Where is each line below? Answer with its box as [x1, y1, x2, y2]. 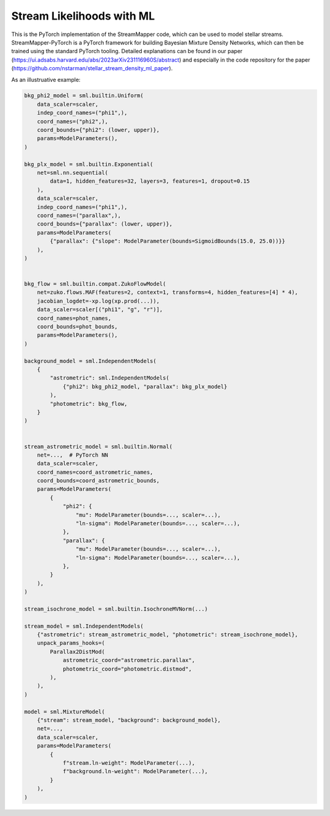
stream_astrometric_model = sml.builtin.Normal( [24, 443, 173, 450]
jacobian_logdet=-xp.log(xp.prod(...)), [37, 297, 160, 304]
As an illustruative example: [11, 76, 81, 83]
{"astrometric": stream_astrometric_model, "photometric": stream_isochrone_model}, [37, 631, 299, 638]
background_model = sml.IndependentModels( [24, 358, 157, 364]
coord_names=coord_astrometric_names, [37, 468, 153, 476]
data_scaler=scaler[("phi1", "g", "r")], [37, 306, 163, 313]
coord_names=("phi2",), [37, 118, 108, 125]
